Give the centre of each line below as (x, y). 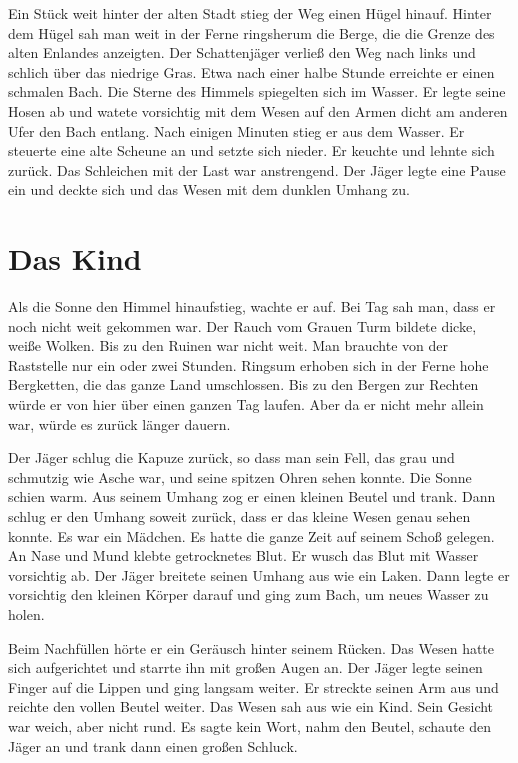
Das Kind (75, 258)
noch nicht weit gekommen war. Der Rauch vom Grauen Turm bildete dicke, (242, 325)
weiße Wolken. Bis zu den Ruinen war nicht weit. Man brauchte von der (228, 345)
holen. (26, 613)
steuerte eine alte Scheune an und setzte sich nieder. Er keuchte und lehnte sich (251, 150)
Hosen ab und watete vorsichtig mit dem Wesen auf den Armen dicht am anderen (258, 110)
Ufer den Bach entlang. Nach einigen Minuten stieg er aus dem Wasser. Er (236, 130)
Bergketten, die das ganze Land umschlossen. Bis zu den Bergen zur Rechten (243, 384)
